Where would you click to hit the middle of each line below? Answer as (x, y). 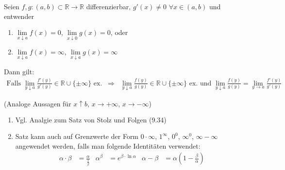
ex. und (200, 83)
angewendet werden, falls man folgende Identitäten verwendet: (108, 145)
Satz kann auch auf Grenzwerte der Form (77, 136)
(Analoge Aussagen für (38, 103)
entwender (19, 16)
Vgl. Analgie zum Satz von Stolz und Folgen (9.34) (91, 120)
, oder (119, 32)
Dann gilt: (19, 71)
